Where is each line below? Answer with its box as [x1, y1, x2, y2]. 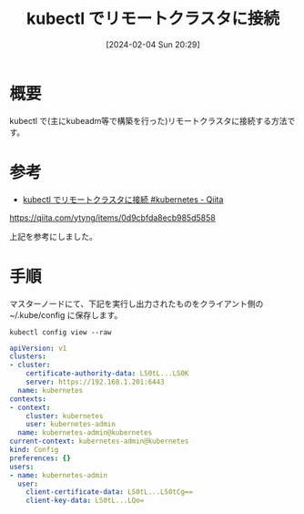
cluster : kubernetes [25, 411, 104, 420]
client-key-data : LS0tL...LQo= [25, 496, 145, 506]
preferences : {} [9, 453, 71, 463]
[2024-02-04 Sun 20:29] [106, 38, 200, 50]
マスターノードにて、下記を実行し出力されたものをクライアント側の [9, 298, 264, 309]
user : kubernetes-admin [25, 420, 117, 429]
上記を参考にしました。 [9, 231, 97, 242]
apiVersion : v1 [9, 344, 67, 353]
